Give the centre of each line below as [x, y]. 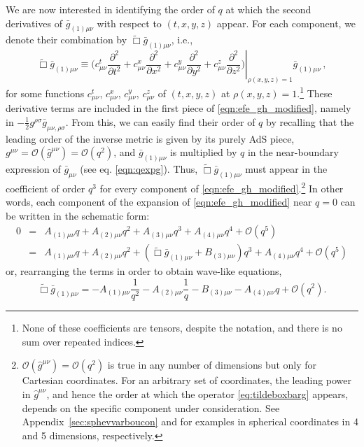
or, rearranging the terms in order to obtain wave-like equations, [144, 271]
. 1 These [315, 92]
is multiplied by [203, 152]
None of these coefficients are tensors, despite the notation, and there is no [182, 328]
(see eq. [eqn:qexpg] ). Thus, [139, 169]
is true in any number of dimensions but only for [212, 365]
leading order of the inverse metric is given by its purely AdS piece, [150, 138]
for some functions [45, 93]
